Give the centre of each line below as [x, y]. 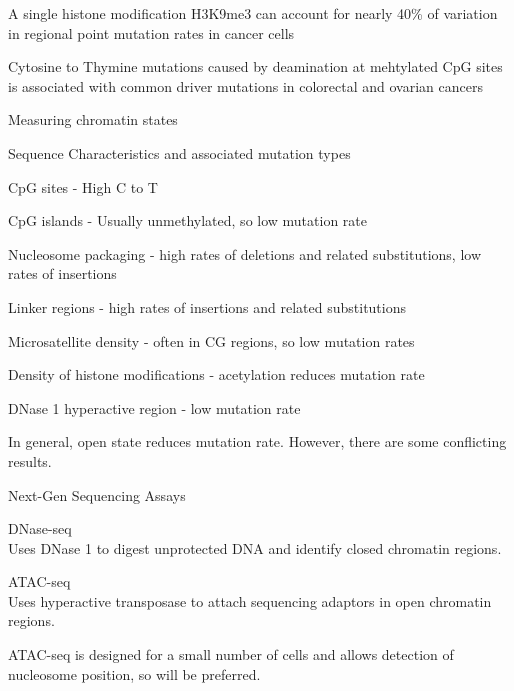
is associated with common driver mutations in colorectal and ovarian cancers [245, 85]
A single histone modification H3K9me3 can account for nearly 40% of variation [253, 13]
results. [30, 460]
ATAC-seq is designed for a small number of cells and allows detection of [231, 654]
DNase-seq [40, 528]
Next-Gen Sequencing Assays [97, 494]
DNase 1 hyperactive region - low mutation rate [154, 407]
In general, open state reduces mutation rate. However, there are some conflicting [257, 441]
